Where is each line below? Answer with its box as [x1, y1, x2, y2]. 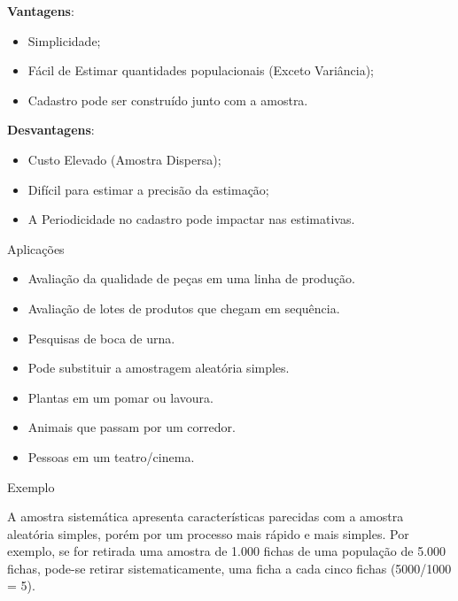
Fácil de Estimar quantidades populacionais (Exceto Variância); [27, 61, 375, 80]
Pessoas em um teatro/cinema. [27, 447, 195, 466]
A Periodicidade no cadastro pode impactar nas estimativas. [27, 210, 355, 228]
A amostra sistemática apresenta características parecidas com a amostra [7, 507, 404, 526]
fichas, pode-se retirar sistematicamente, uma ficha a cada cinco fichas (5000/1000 [7, 559, 452, 577]
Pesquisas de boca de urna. [27, 328, 175, 347]
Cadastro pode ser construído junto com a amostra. [27, 90, 308, 109]
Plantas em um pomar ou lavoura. [27, 388, 213, 406]
